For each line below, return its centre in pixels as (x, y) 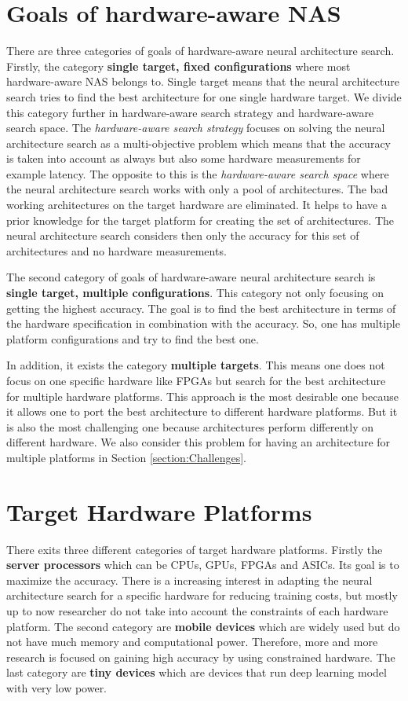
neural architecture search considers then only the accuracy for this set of (183, 235)
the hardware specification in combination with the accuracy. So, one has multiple (203, 323)
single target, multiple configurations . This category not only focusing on (195, 293)
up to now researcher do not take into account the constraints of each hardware (197, 611)
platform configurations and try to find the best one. (133, 338)
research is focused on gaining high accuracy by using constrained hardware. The (201, 657)
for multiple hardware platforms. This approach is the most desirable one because (203, 396)
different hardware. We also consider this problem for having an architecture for (199, 442)
